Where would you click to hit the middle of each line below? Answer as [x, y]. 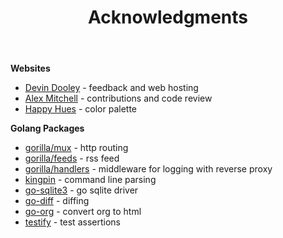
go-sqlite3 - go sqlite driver [81, 190]
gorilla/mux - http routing [76, 148]
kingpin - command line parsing [90, 180]
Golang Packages [47, 128]
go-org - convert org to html [83, 212]
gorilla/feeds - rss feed [72, 158]
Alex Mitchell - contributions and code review [118, 98]
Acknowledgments [167, 17]
